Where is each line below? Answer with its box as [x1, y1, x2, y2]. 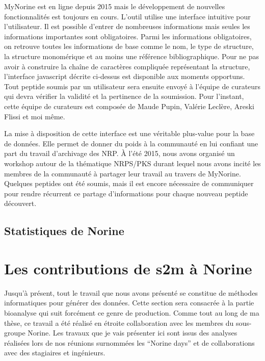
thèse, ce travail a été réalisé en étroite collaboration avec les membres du [4, 317, 234, 328]
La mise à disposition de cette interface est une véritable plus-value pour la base [4, 128, 255, 139]
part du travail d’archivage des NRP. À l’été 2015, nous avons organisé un [4, 148, 235, 159]
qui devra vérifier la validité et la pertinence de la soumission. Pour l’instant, [4, 91, 244, 101]
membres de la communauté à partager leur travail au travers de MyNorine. [4, 168, 241, 178]
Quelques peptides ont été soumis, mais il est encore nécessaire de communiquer [4, 178, 254, 189]
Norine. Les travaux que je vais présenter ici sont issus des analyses [28, 327, 237, 338]
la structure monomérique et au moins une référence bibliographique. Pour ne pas [4, 50, 259, 61]
